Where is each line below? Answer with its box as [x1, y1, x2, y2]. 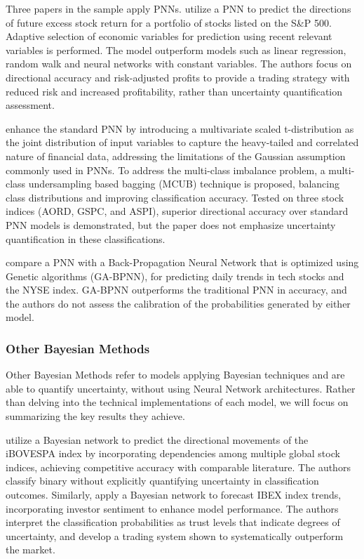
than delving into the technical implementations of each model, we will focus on [6, 395, 349, 409]
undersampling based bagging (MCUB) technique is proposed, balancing [28, 176, 339, 191]
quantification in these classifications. [6, 231, 166, 246]
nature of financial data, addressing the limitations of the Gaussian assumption [6, 148, 346, 163]
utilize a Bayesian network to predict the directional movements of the [6, 432, 309, 447]
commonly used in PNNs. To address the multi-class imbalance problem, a [6, 162, 325, 177]
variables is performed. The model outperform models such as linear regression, [6, 42, 346, 57]
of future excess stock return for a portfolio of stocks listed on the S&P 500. [6, 15, 332, 29]
